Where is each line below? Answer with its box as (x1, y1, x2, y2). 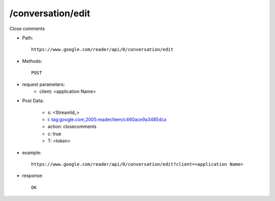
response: (22, 172, 43, 179)
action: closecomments (47, 123, 97, 130)
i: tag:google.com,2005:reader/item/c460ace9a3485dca (47, 116, 167, 122)
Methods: (22, 58, 43, 64)
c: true (47, 131, 62, 137)
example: (22, 149, 42, 156)
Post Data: (22, 97, 44, 104)
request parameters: (22, 81, 65, 87)
